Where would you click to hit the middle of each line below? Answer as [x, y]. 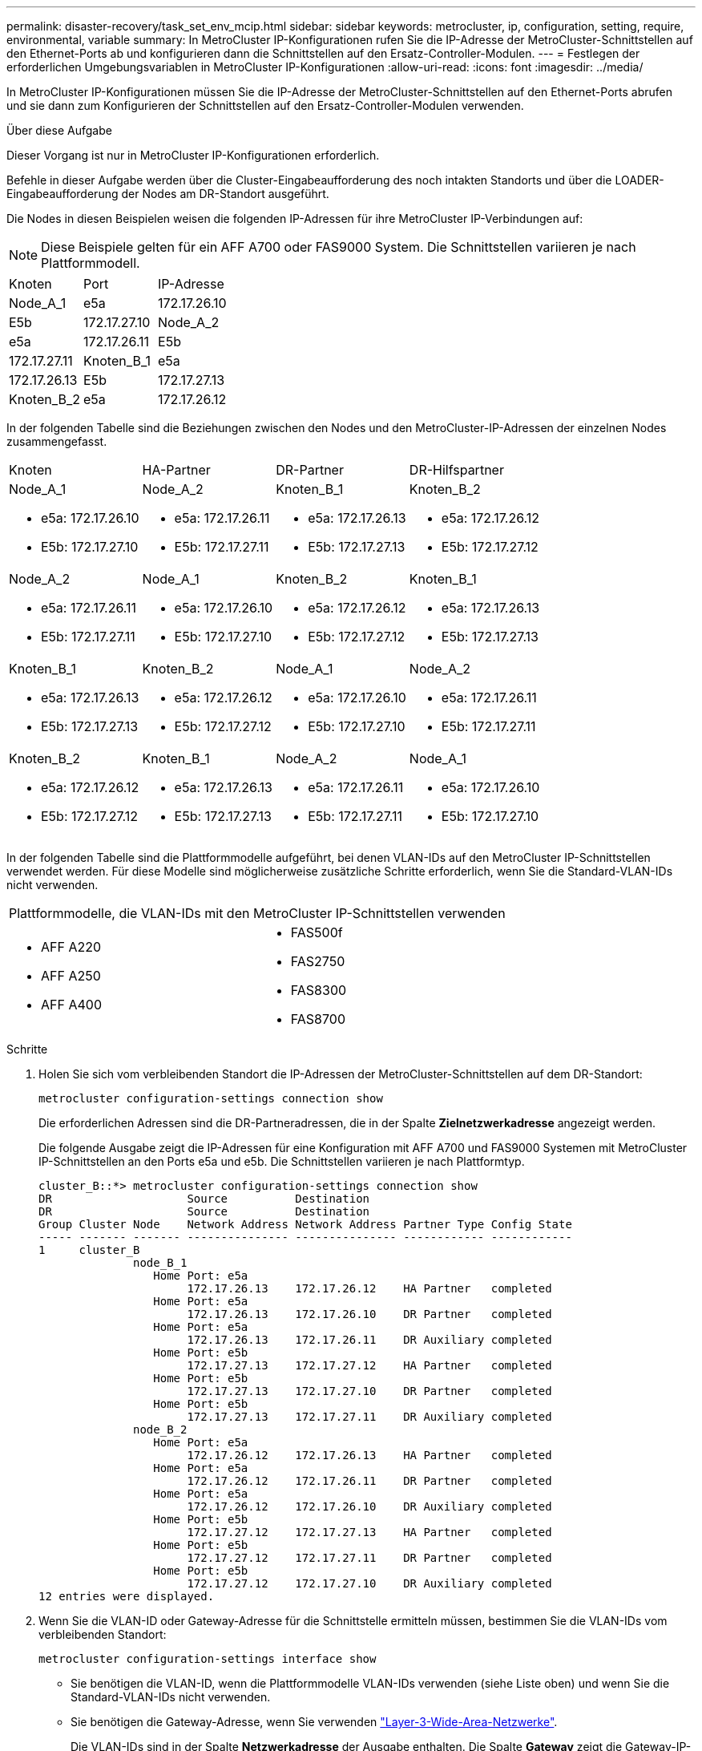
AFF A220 [71, 947]
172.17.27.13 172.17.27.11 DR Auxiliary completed [369, 1417]
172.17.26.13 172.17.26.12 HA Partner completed [369, 1288]
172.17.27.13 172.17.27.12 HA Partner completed [369, 1365]
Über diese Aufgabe [59, 130]
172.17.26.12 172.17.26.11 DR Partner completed [369, 1481]
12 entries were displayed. [127, 1596]
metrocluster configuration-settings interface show [208, 1659]
